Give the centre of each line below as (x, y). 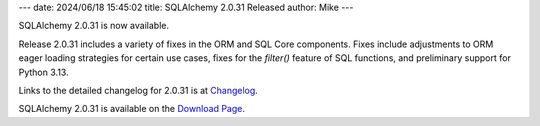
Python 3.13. (43, 72)
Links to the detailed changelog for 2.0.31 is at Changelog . (138, 90)
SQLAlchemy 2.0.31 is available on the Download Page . (131, 109)
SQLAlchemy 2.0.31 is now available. (94, 26)
